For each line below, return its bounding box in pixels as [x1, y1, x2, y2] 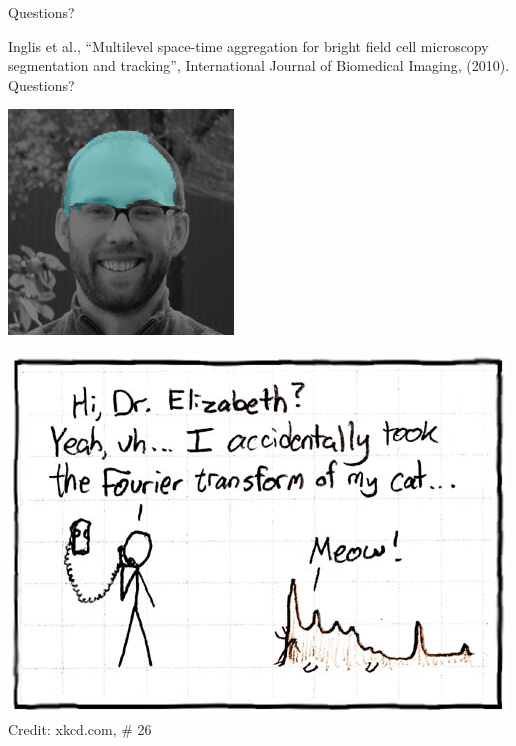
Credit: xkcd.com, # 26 [8, 718, 152, 739]
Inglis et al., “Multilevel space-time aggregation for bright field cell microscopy [8, 35, 489, 56]
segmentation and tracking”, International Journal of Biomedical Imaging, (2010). [8, 55, 510, 76]
